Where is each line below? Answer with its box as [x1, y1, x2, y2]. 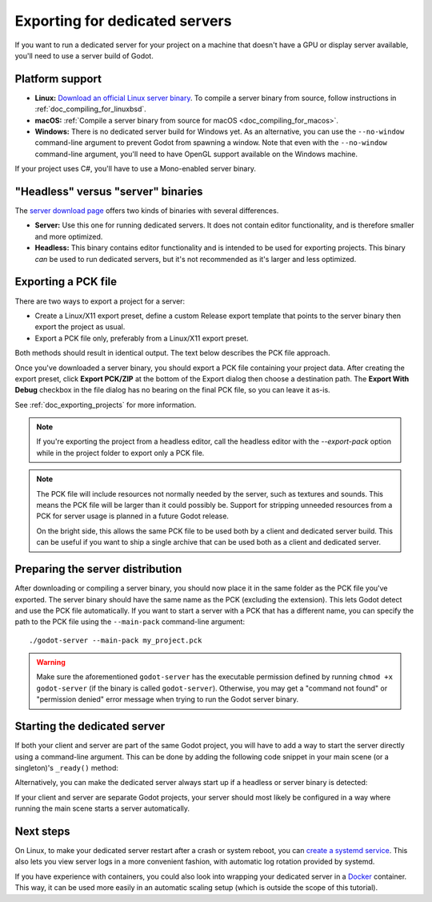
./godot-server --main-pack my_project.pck [29, 635, 202, 645]
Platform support [14, 72, 102, 86]
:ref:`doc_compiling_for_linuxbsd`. [34, 104, 147, 114]
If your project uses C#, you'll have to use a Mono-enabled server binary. [14, 164, 256, 174]
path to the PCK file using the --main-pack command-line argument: [14, 617, 246, 626]
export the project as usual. [34, 322, 126, 332]
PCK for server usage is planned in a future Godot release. [36, 511, 230, 521]
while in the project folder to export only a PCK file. [36, 448, 205, 457]
